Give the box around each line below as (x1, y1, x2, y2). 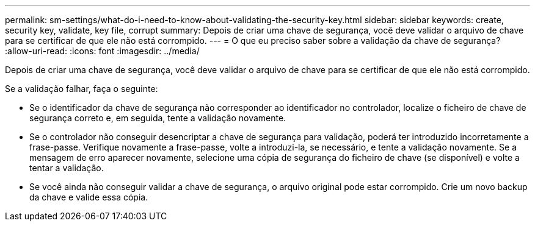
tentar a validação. (29, 163, 104, 173)
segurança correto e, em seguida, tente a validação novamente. (29, 113, 286, 123)
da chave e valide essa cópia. (29, 192, 148, 202)
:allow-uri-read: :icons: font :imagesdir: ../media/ (5, 46, 200, 56)
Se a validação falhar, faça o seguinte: (5, 83, 158, 94)
